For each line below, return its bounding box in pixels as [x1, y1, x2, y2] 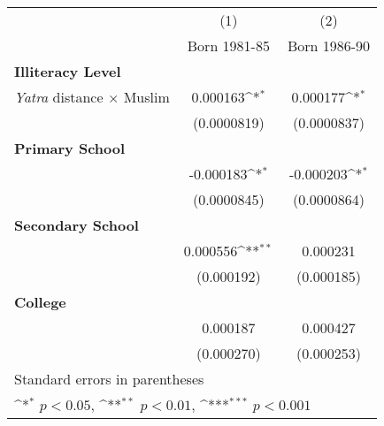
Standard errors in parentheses [14, 369, 204, 389]
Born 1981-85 [187, 35, 270, 56]
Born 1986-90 [287, 35, 371, 56]
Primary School [14, 138, 126, 158]
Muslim [123, 87, 170, 107]
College [14, 292, 66, 312]
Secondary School [14, 215, 139, 235]
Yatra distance [14, 87, 104, 107]
